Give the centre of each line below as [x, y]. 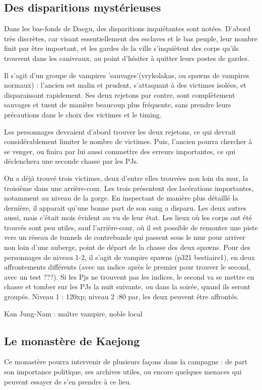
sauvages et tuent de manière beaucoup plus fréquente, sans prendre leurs [118, 105]
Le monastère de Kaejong [72, 340]
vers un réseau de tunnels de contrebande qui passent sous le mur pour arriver [125, 237]
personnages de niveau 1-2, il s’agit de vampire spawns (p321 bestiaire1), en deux [129, 257]
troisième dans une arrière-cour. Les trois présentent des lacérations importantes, [129, 188]
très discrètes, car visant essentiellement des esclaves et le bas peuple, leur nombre [131, 38]
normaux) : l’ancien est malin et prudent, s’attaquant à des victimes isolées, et [125, 85]
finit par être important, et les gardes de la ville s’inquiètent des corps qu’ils [121, 48]
